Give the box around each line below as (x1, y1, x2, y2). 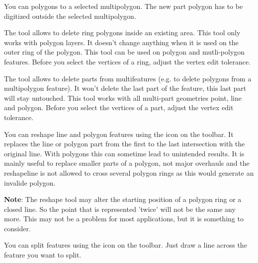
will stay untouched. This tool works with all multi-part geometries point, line (4, 92, 242, 103)
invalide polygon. (4, 177, 56, 188)
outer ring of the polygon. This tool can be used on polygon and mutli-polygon (4, 47, 245, 57)
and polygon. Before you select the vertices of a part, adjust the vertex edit (4, 102, 234, 113)
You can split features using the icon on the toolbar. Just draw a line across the (4, 240, 247, 250)
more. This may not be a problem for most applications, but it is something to (4, 213, 244, 224)
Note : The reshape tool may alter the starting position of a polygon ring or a (4, 194, 242, 204)
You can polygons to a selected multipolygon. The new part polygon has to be (4, 1, 243, 11)
